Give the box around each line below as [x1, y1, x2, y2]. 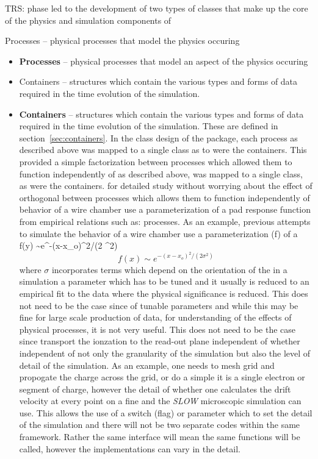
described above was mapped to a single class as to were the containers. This [19, 143, 307, 156]
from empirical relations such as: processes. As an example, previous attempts [19, 215, 311, 227]
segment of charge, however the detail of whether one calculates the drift [19, 382, 291, 395]
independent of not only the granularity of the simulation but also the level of [19, 346, 311, 359]
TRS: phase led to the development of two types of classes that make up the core [5, 2, 308, 14]
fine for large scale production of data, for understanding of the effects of [19, 311, 292, 324]
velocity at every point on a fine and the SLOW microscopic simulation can [19, 394, 302, 407]
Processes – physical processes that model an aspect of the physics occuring [19, 54, 308, 67]
